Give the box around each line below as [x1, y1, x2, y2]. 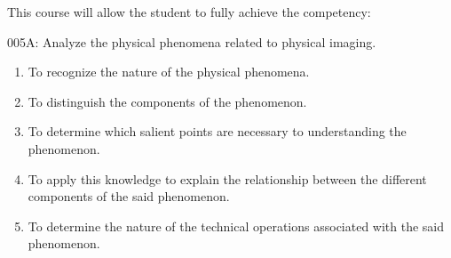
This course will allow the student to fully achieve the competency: [7, 3, 371, 20]
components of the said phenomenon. [28, 187, 230, 206]
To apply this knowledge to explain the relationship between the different [28, 169, 427, 188]
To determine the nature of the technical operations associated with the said [28, 216, 445, 235]
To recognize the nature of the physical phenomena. [28, 62, 310, 81]
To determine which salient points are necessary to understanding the [28, 122, 407, 141]
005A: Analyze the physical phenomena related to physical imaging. [7, 32, 376, 51]
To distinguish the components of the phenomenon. [28, 92, 307, 110]
